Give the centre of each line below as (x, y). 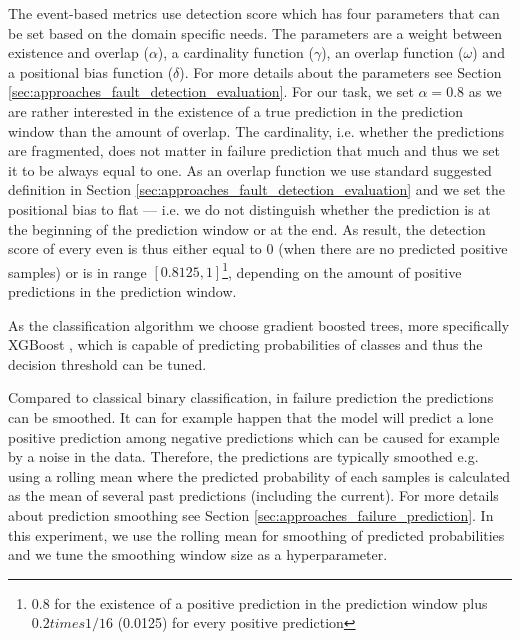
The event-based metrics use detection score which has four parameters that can (254, 13)
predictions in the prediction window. (122, 290)
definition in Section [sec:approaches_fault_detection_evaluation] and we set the (256, 189)
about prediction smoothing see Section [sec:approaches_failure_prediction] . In (251, 514)
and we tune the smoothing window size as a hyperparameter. (198, 554)
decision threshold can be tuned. (107, 363)
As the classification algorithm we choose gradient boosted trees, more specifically (259, 324)
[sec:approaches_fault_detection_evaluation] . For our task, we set (211, 91)
